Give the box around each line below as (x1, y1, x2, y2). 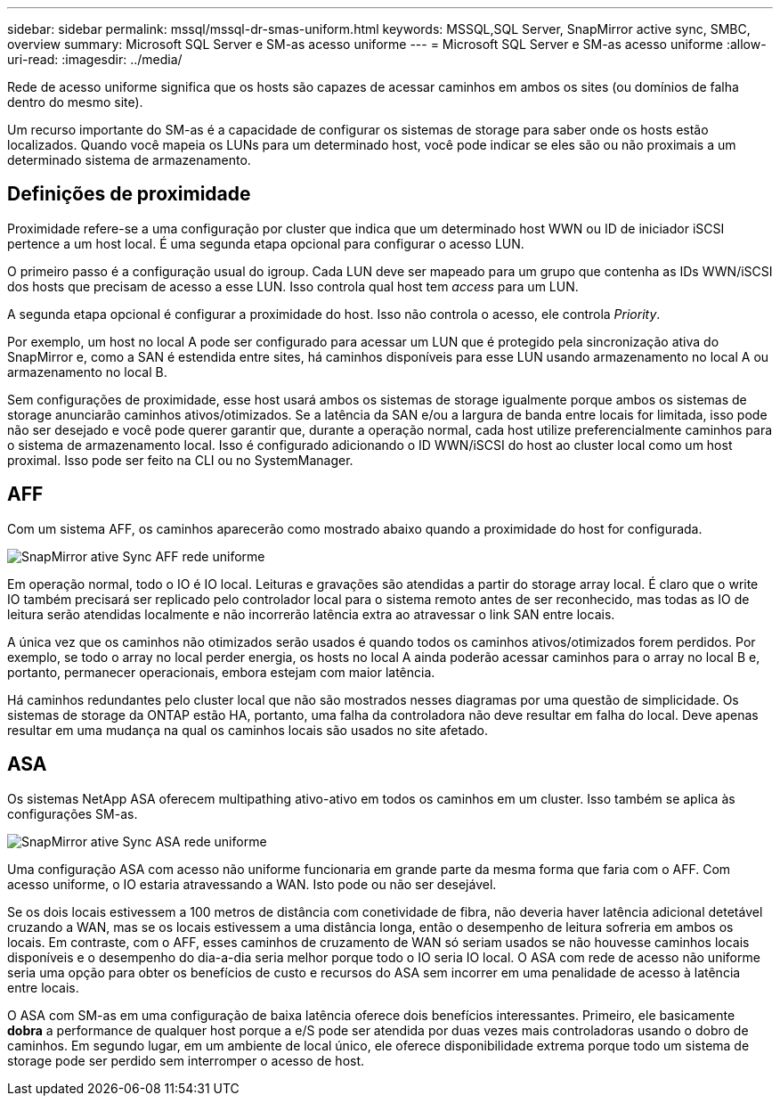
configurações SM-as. (7, 805, 138, 821)
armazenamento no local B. (7, 364, 167, 380)
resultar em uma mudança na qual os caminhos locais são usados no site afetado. (7, 722, 488, 738)
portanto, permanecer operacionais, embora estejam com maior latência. (7, 664, 435, 680)
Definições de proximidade (7, 183, 251, 206)
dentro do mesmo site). (7, 94, 143, 110)
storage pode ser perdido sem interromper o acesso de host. (7, 1052, 365, 1068)
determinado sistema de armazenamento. (7, 152, 251, 167)
